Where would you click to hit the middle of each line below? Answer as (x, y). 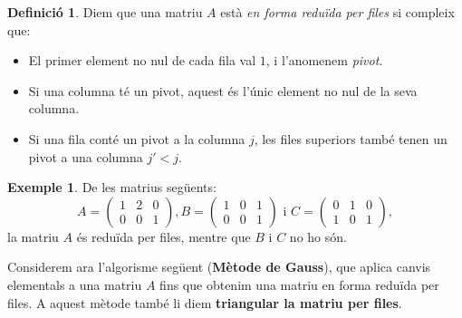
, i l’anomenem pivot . (324, 60)
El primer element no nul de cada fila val (142, 60)
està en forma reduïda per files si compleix (337, 12)
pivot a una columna (86, 156)
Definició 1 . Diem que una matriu (105, 12)
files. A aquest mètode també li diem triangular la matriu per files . (205, 302)
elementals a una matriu (75, 284)
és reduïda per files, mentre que (164, 236)
